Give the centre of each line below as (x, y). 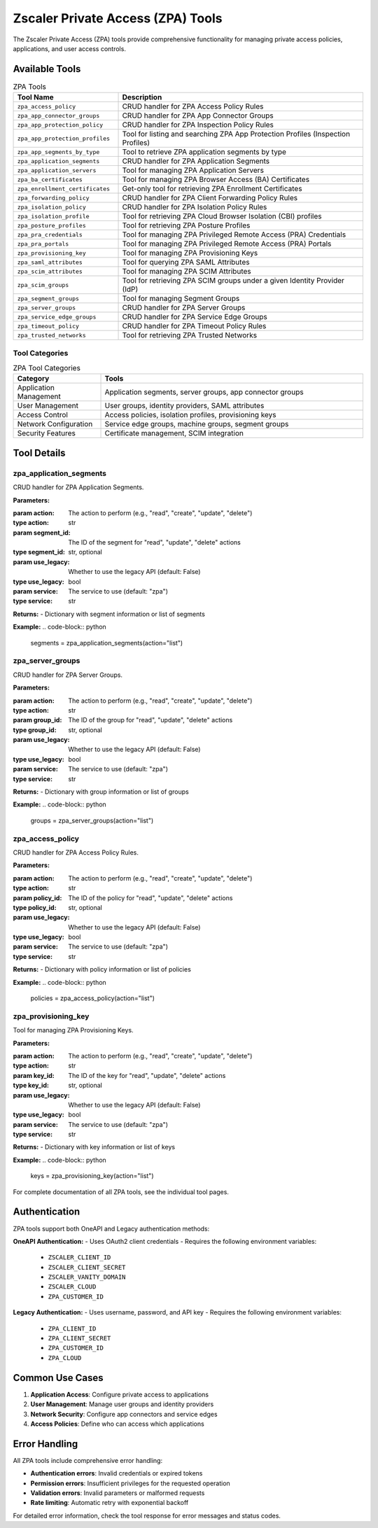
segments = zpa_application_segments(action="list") (107, 643)
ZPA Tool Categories (47, 368)
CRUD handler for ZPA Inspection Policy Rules (198, 125)
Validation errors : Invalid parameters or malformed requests (118, 1493)
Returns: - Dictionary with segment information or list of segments (109, 614)
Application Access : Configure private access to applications (120, 1394)
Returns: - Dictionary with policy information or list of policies (102, 969)
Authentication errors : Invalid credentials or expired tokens (117, 1473)
